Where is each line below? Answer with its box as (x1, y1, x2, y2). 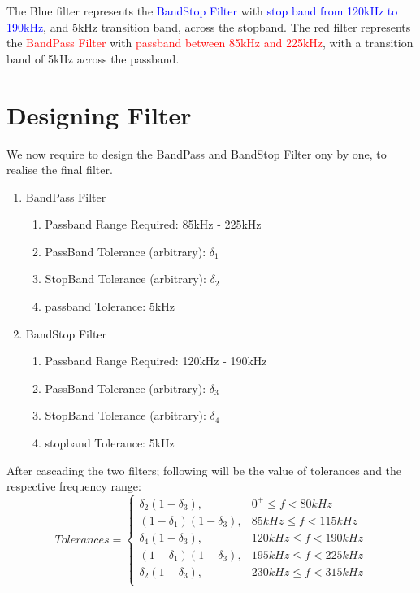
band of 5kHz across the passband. (6, 50, 180, 67)
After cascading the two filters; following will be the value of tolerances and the (6, 461, 402, 478)
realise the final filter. (6, 161, 113, 178)
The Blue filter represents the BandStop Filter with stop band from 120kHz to (6, 2, 398, 19)
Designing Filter (6, 98, 192, 131)
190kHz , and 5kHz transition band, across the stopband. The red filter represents (6, 18, 411, 35)
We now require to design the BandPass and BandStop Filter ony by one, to (6, 145, 387, 162)
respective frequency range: (6, 477, 141, 495)
